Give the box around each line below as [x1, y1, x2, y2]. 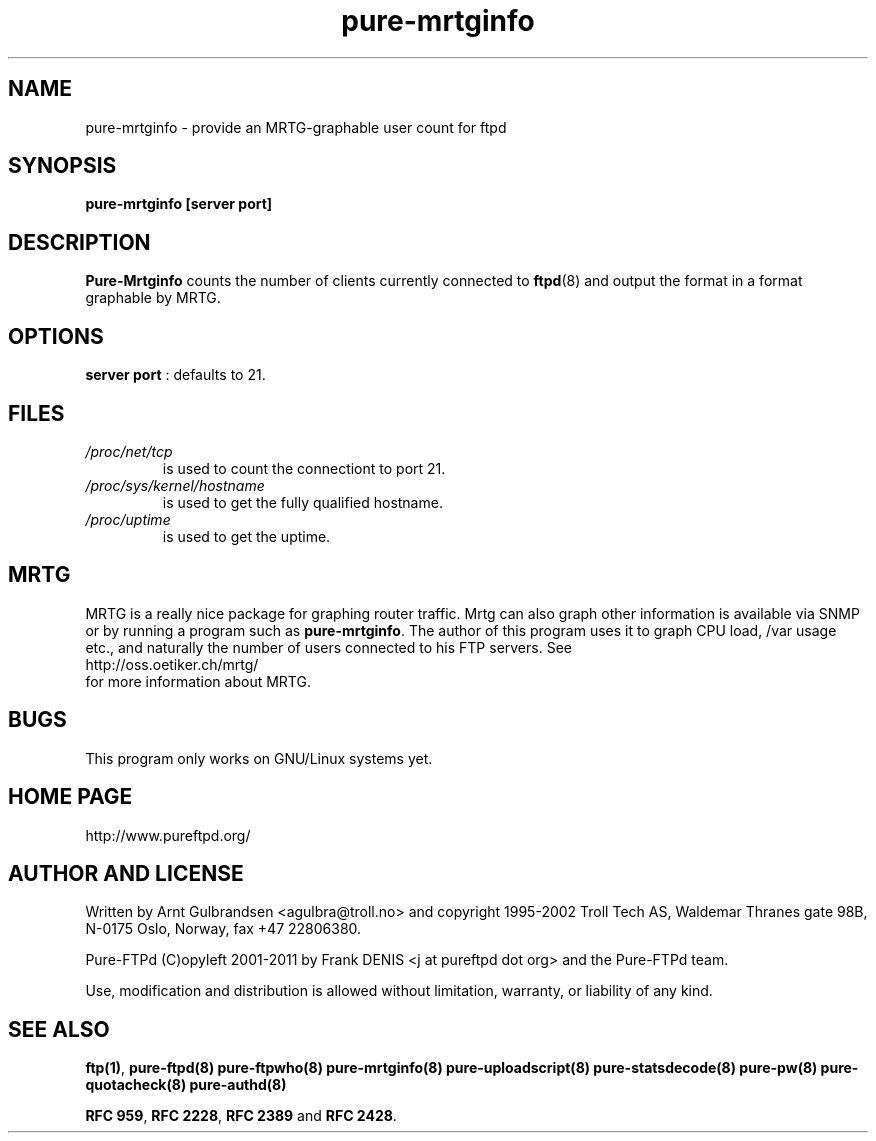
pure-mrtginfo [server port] [85, 195, 273, 213]
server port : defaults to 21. [85, 366, 266, 384]
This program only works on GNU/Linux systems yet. [85, 749, 433, 767]
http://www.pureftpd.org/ [85, 826, 251, 844]
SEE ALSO [8, 1016, 110, 1042]
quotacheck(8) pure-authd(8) [85, 1076, 287, 1094]
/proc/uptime [85, 510, 171, 528]
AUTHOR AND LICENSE [8, 860, 244, 886]
